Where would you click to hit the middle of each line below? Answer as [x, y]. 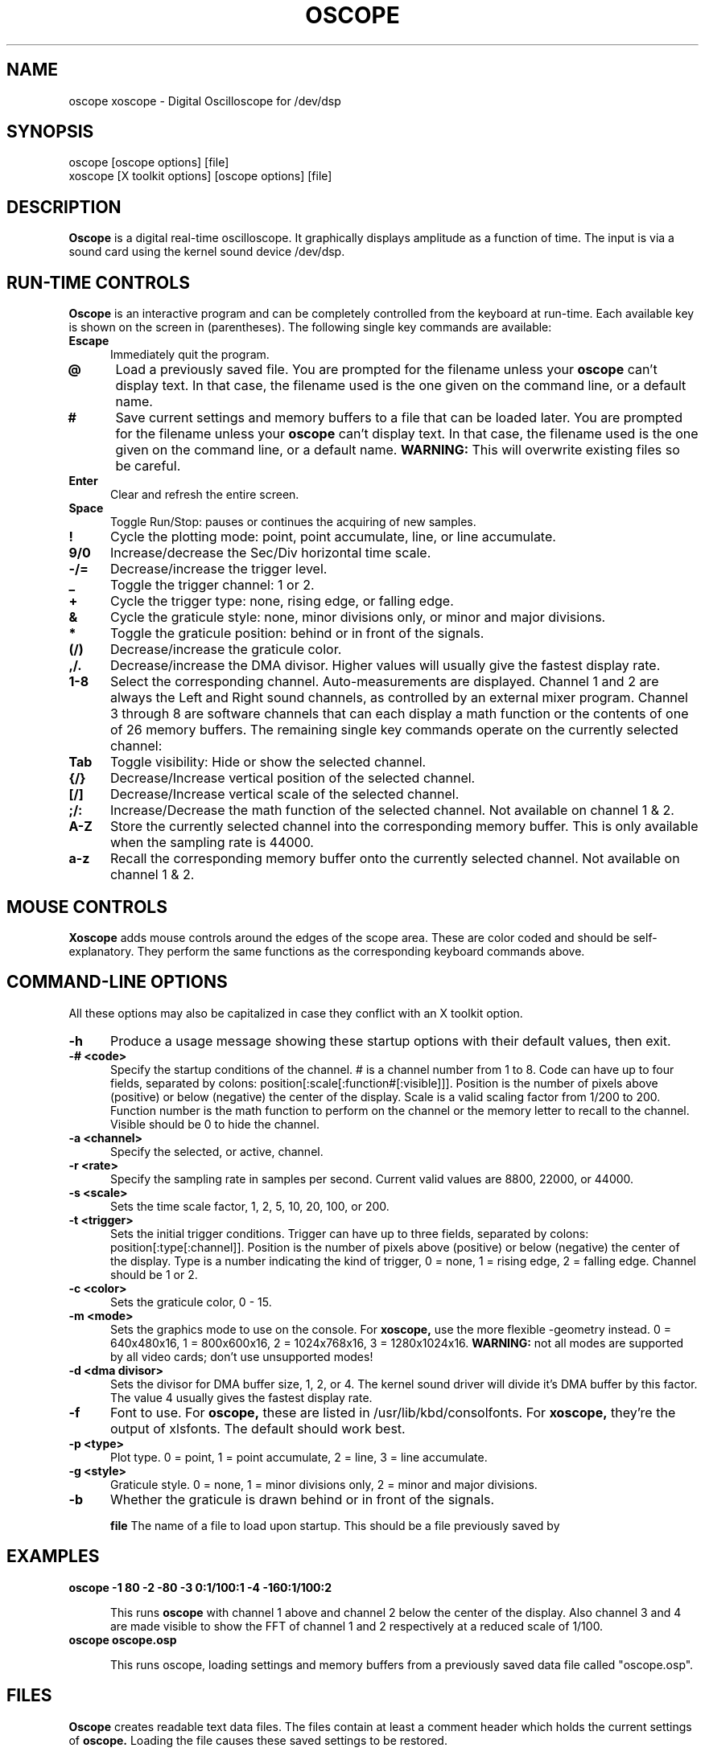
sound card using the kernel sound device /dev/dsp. [207, 252]
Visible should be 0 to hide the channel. [215, 1124]
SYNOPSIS [50, 132]
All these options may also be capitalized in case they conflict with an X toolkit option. [296, 1013]
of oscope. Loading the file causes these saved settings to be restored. [258, 1740]
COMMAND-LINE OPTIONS [117, 982]
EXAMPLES [53, 1557]
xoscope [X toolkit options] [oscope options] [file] [200, 176]
